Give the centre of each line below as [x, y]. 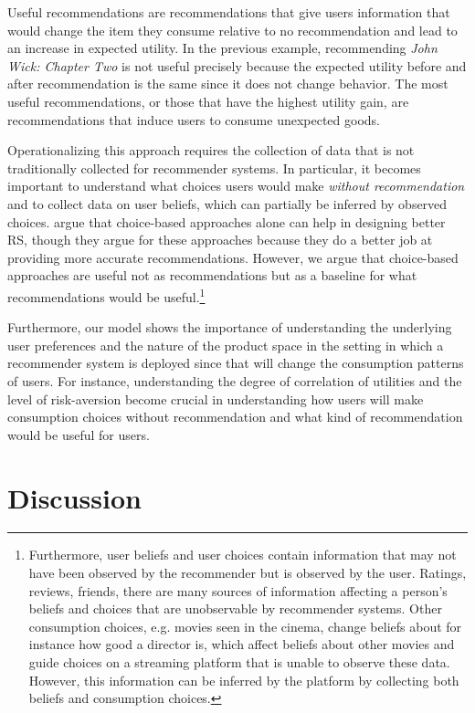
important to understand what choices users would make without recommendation [236, 186]
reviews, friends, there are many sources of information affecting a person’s [238, 590]
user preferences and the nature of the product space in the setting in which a [226, 345]
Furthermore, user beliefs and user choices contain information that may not [243, 555]
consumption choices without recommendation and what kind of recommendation [235, 417]
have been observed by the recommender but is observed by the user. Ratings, [248, 573]
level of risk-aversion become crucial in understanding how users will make [216, 398]
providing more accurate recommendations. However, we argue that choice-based [233, 257]
